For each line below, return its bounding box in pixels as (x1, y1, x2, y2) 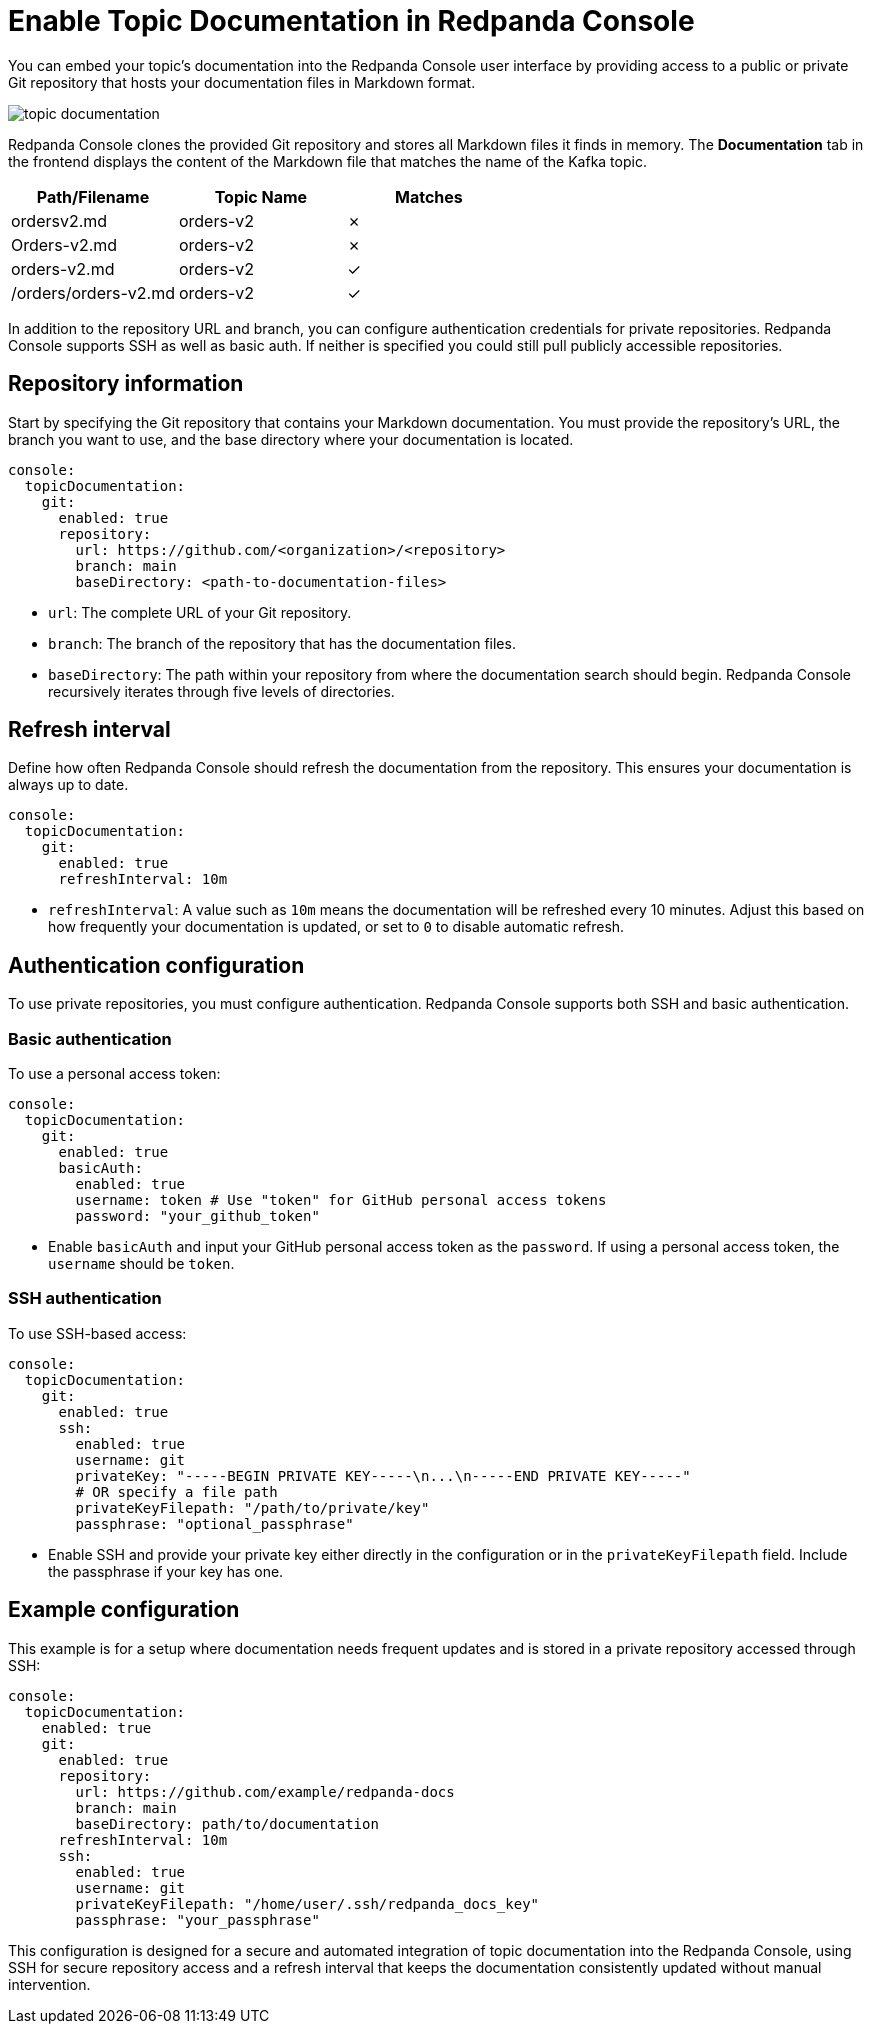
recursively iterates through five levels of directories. (48, 682, 395, 700)
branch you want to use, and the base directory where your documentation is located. (8, 430, 574, 448)
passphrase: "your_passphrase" (75, 1911, 320, 1928)
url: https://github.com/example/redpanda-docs (75, 1783, 455, 1800)
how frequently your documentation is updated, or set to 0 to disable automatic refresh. (48, 918, 625, 936)
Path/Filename (36, 186, 150, 207)
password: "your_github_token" (75, 1208, 320, 1225)
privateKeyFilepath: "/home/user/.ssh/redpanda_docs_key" (75, 1895, 540, 1912)
